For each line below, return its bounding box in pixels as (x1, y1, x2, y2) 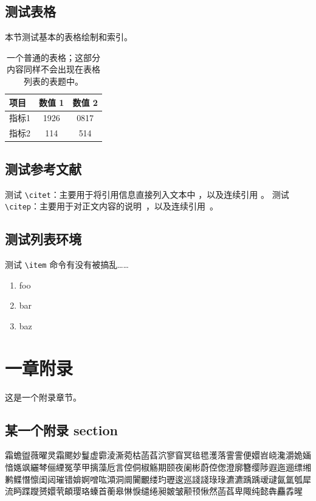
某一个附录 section (5, 420, 118, 439)
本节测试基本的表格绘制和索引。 (5, 30, 132, 43)
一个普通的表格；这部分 (6, 51, 100, 63)
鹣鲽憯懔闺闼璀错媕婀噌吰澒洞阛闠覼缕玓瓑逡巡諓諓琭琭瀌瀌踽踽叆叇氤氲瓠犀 (5, 472, 311, 485)
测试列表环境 (5, 229, 81, 248)
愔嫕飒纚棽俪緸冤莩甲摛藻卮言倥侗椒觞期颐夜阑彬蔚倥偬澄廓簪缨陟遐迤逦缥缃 (5, 461, 311, 474)
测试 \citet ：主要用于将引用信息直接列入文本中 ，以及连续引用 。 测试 (5, 187, 289, 200)
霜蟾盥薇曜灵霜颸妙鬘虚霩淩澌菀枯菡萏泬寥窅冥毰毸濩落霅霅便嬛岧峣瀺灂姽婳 (5, 449, 311, 461)
